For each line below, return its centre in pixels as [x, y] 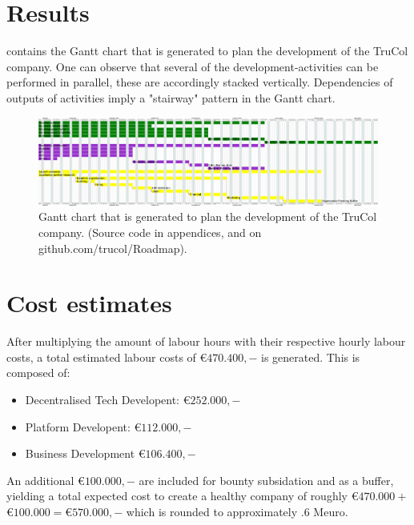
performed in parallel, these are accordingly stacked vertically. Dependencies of [200, 82]
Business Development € [85, 453]
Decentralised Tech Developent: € [108, 400]
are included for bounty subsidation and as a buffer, [266, 480]
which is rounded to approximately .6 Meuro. [237, 511]
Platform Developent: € [83, 426]
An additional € [46, 480]
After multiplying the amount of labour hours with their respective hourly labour [206, 341]
